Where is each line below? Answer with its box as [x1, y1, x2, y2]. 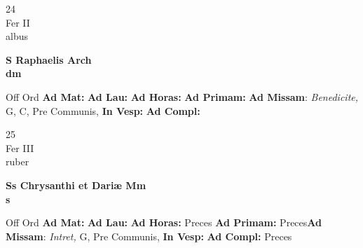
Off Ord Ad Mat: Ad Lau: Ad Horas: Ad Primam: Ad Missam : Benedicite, [6, 89, 359, 104]
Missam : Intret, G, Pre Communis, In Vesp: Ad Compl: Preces [6, 228, 292, 243]
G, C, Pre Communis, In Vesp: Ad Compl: [6, 103, 200, 118]
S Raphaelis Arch [6, 52, 92, 67]
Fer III [6, 140, 34, 155]
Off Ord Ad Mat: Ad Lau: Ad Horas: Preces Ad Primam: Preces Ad [6, 215, 322, 230]
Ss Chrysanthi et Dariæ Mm [6, 177, 146, 192]
